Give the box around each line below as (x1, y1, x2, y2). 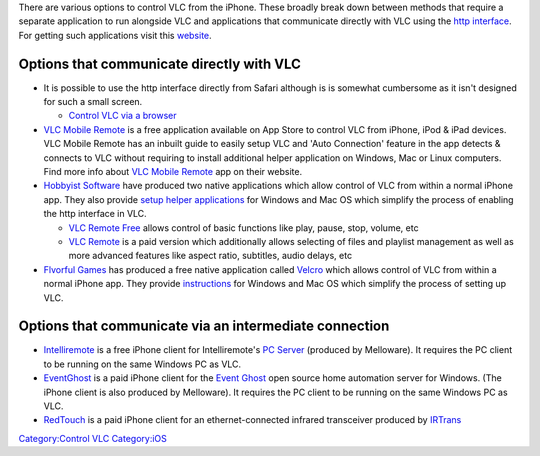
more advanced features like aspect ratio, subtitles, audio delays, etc (68, 250, 353, 262)
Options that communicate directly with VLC (18, 55, 302, 72)
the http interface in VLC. (43, 208, 147, 220)
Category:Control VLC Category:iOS (18, 432, 167, 444)
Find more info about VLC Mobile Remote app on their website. (43, 166, 303, 178)
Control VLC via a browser (68, 110, 177, 122)
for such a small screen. (43, 96, 143, 108)
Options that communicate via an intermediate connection (18, 318, 390, 335)
